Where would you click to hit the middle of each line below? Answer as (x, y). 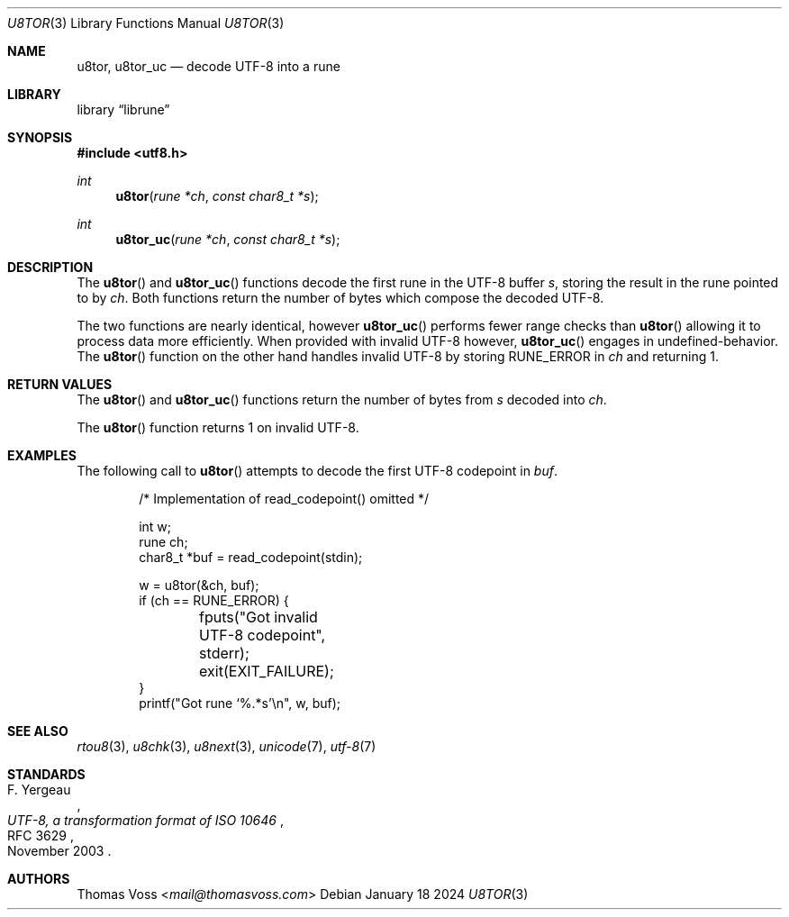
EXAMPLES (42, 455)
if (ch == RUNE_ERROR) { (214, 600)
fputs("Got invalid (258, 617)
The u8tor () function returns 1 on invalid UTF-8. (218, 427)
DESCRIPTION (50, 267)
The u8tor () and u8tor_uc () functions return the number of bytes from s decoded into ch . (342, 399)
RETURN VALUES (60, 384)
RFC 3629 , (41, 835)
